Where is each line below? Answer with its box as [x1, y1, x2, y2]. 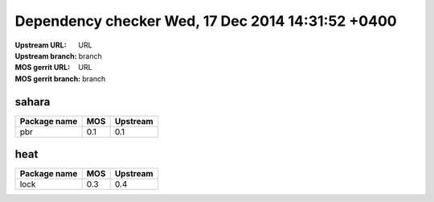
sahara [14, 95, 51, 109]
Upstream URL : [14, 40, 68, 50]
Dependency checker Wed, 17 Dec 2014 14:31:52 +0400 [14, 12, 397, 30]
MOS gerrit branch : [14, 73, 81, 84]
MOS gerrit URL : [14, 63, 71, 72]
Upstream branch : [14, 51, 77, 60]
